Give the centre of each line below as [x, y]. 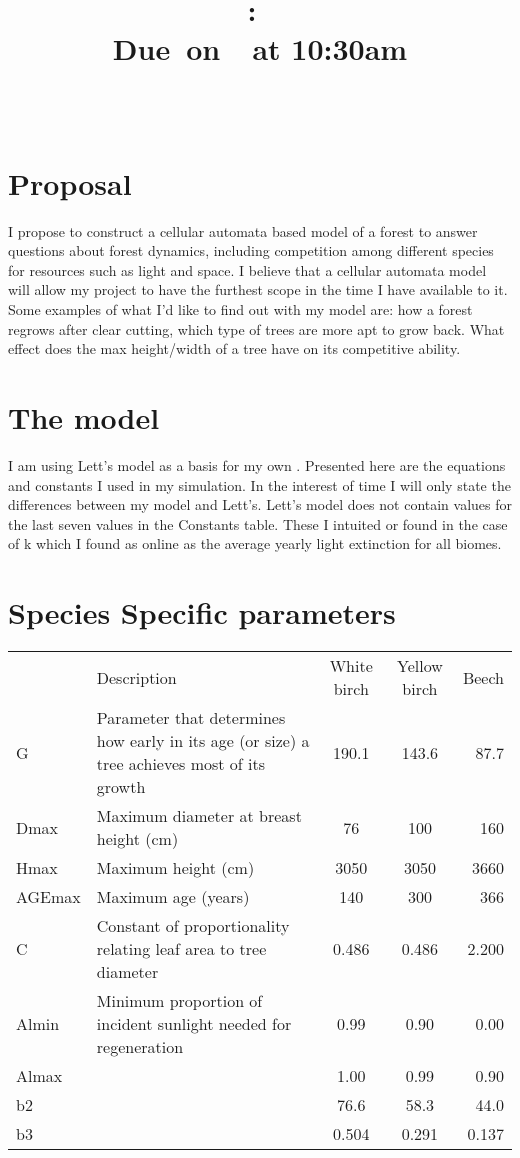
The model [84, 417]
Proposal [70, 182]
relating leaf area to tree [181, 949]
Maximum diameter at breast [199, 816]
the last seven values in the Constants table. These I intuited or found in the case [258, 523]
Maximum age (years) [173, 897]
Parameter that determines [191, 718]
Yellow [420, 666]
